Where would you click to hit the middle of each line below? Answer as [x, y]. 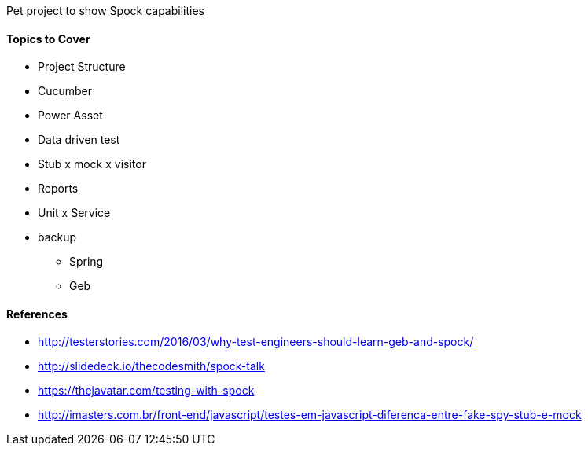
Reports [58, 189]
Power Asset [70, 116]
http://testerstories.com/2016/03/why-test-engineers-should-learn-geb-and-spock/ [256, 342]
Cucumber [65, 91]
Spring [86, 262]
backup [57, 237]
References [37, 314]
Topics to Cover [48, 39]
